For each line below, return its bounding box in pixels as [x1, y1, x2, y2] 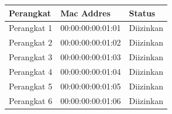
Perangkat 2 [9, 36, 53, 49]
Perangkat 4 [9, 65, 53, 77]
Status [129, 6, 156, 19]
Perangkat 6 [9, 94, 53, 106]
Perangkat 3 [9, 51, 53, 63]
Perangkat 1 [9, 22, 53, 34]
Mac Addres [60, 6, 111, 19]
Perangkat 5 [9, 80, 53, 92]
